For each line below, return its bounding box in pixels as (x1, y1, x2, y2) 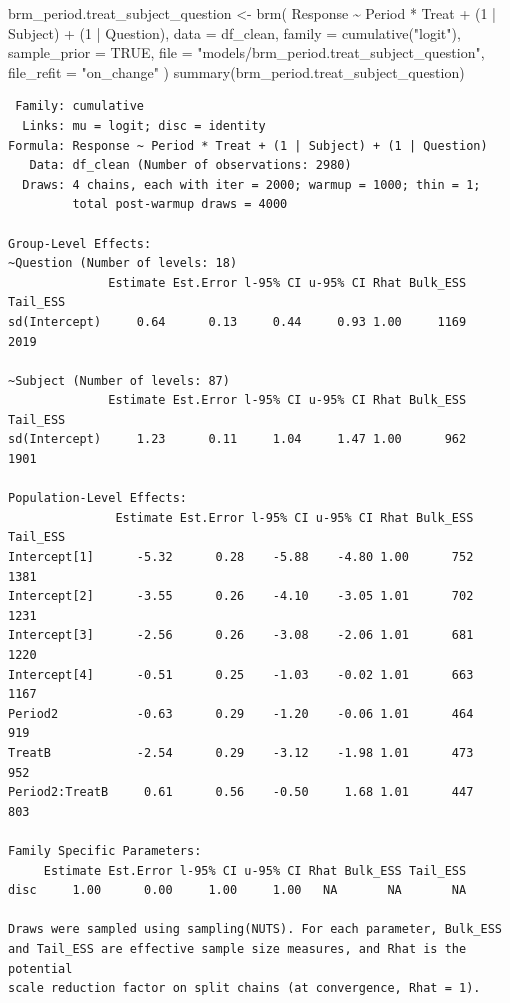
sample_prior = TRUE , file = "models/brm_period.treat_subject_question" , (8, 42, 485, 63)
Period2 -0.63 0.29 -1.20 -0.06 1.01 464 (8, 706, 474, 721)
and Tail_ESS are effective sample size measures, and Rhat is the (8, 941, 467, 956)
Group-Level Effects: (8, 236, 152, 251)
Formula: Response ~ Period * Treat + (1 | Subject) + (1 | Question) (8, 138, 488, 153)
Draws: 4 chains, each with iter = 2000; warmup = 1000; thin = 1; (22, 177, 481, 192)
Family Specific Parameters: (8, 843, 202, 858)
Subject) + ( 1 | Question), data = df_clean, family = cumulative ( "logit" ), (8, 22, 461, 43)
